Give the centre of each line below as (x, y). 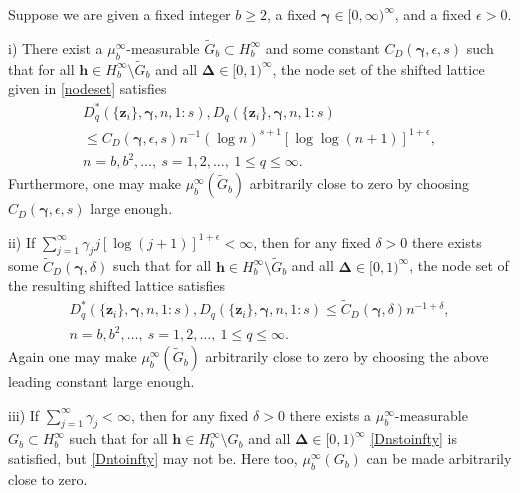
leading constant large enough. (101, 381)
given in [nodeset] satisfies (87, 88)
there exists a (330, 414)
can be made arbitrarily (439, 458)
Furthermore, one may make (94, 183)
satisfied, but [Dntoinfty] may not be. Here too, (153, 458)
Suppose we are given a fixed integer (119, 14)
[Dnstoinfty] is (414, 438)
